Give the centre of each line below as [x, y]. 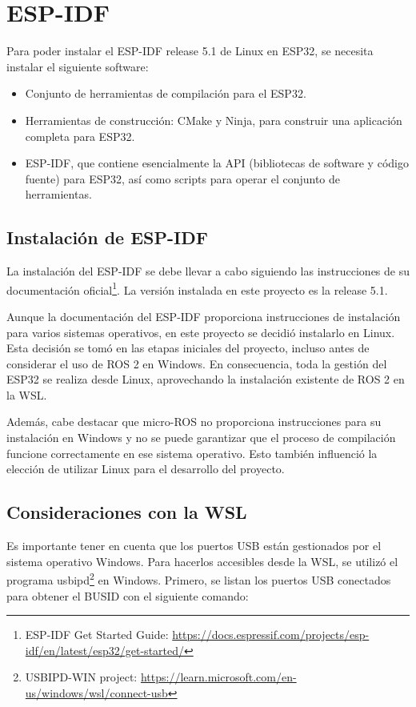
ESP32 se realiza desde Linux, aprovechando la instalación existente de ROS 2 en [206, 379]
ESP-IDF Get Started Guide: [97, 635]
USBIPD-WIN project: [81, 677]
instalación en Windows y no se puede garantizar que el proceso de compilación [201, 438]
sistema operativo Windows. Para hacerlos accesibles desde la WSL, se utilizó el [202, 561]
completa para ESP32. [80, 136]
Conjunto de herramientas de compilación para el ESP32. [166, 93]
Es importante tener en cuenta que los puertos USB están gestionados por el [194, 546]
